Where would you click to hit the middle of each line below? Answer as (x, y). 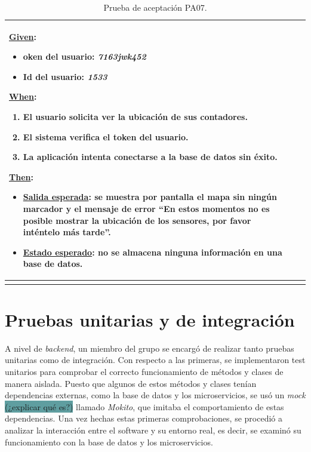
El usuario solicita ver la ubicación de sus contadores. (135, 116)
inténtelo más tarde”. (67, 232)
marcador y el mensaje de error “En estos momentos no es (146, 208)
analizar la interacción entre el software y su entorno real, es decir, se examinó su (153, 430)
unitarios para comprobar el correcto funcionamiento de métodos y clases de (144, 371)
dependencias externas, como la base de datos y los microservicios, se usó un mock (155, 395)
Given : (23, 36)
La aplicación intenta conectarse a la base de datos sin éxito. (150, 157)
